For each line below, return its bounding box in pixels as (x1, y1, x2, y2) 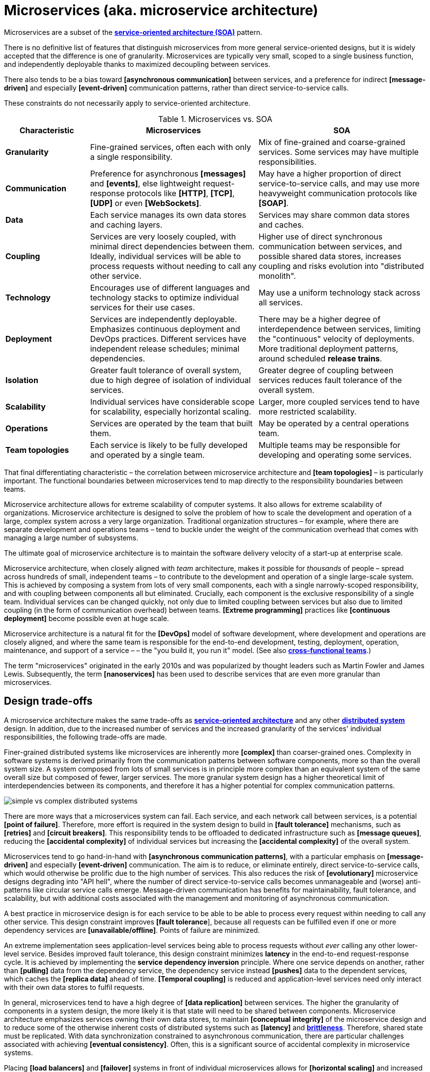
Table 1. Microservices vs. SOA (158, 114, 272, 124)
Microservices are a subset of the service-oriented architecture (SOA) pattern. (4, 28, 262, 36)
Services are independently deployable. (90, 314, 237, 324)
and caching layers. (90, 219, 163, 230)
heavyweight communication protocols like (258, 188, 417, 198)
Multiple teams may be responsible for (258, 440, 401, 450)
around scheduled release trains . (258, 353, 382, 363)
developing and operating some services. (258, 449, 412, 460)
